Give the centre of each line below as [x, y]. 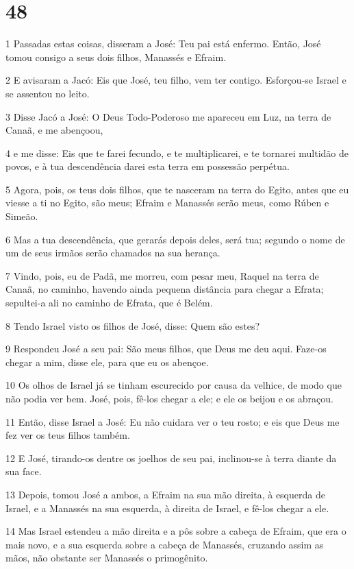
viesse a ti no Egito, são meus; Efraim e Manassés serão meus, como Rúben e [167, 203]
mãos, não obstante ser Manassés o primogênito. [107, 558]
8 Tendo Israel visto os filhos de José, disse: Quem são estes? [133, 325]
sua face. [24, 471]
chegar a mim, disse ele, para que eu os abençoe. [107, 362]
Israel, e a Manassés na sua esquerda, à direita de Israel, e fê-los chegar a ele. [167, 508]
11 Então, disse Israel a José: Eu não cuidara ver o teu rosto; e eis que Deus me [173, 421]
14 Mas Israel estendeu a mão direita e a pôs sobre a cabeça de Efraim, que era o [176, 531]
